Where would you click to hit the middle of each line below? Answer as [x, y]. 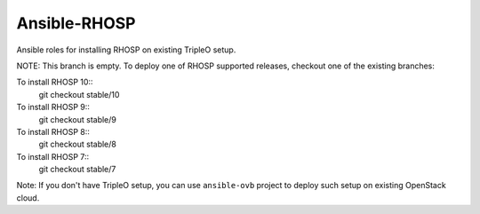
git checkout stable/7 [77, 170]
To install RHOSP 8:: [53, 131]
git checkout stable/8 [78, 144]
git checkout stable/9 [78, 119]
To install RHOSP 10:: [55, 82]
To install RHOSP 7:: [53, 156]
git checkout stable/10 [79, 94]
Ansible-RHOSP [76, 23]
